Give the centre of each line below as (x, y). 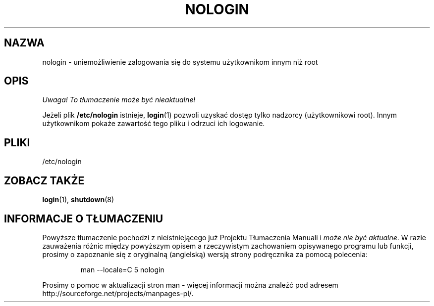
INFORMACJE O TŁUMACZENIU (84, 219)
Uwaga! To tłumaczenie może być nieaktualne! (119, 100)
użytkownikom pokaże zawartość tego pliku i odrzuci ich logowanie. (154, 124)
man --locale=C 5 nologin (122, 269)
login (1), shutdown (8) (78, 200)
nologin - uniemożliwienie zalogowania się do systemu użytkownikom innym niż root (180, 62)
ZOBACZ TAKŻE (44, 180)
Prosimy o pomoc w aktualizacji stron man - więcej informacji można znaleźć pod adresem (190, 285)
